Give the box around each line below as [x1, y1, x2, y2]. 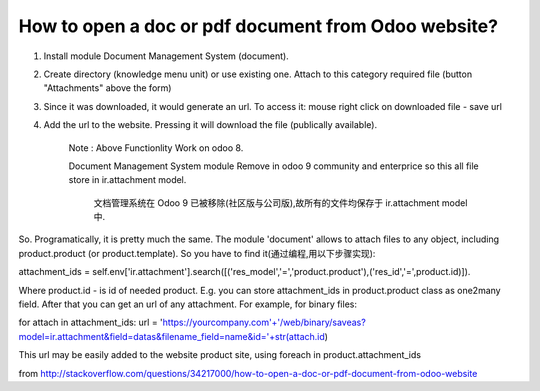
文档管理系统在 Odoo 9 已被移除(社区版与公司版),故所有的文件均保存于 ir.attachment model [93, 196, 468, 209]
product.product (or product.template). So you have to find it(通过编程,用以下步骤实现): [18, 247, 376, 259]
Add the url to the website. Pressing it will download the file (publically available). [43, 119, 378, 131]
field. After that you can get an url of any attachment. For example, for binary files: [18, 298, 357, 310]
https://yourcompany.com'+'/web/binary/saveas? [162, 316, 367, 329]
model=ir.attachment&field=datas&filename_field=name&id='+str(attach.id [18, 330, 325, 342]
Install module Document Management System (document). [43, 50, 289, 62]
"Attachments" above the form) [43, 82, 172, 94]
